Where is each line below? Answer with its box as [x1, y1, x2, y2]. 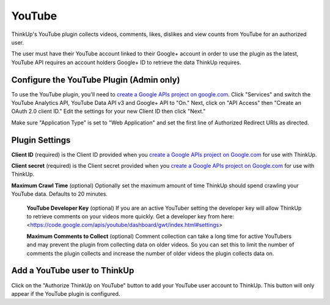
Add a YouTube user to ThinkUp [11, 265, 134, 276]
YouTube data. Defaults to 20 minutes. [11, 190, 108, 198]
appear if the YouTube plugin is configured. [11, 290, 120, 297]
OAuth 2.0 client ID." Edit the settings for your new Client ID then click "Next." [11, 107, 206, 115]
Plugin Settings [11, 135, 71, 145]
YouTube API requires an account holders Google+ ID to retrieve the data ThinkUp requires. [11, 59, 241, 66]
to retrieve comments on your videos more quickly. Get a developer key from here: [26, 213, 235, 220]
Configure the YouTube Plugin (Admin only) [11, 74, 180, 85]
